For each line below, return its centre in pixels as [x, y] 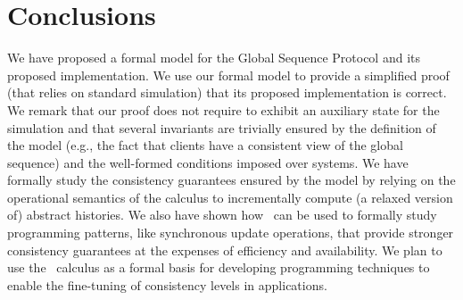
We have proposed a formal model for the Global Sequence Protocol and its [214, 58]
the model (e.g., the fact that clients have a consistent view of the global [205, 145]
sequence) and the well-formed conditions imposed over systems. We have [208, 162]
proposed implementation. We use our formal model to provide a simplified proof [228, 75]
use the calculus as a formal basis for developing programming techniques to [219, 267]
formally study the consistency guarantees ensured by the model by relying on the [231, 180]
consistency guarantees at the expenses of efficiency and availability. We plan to [225, 250]
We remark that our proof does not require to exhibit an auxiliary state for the [223, 109]
